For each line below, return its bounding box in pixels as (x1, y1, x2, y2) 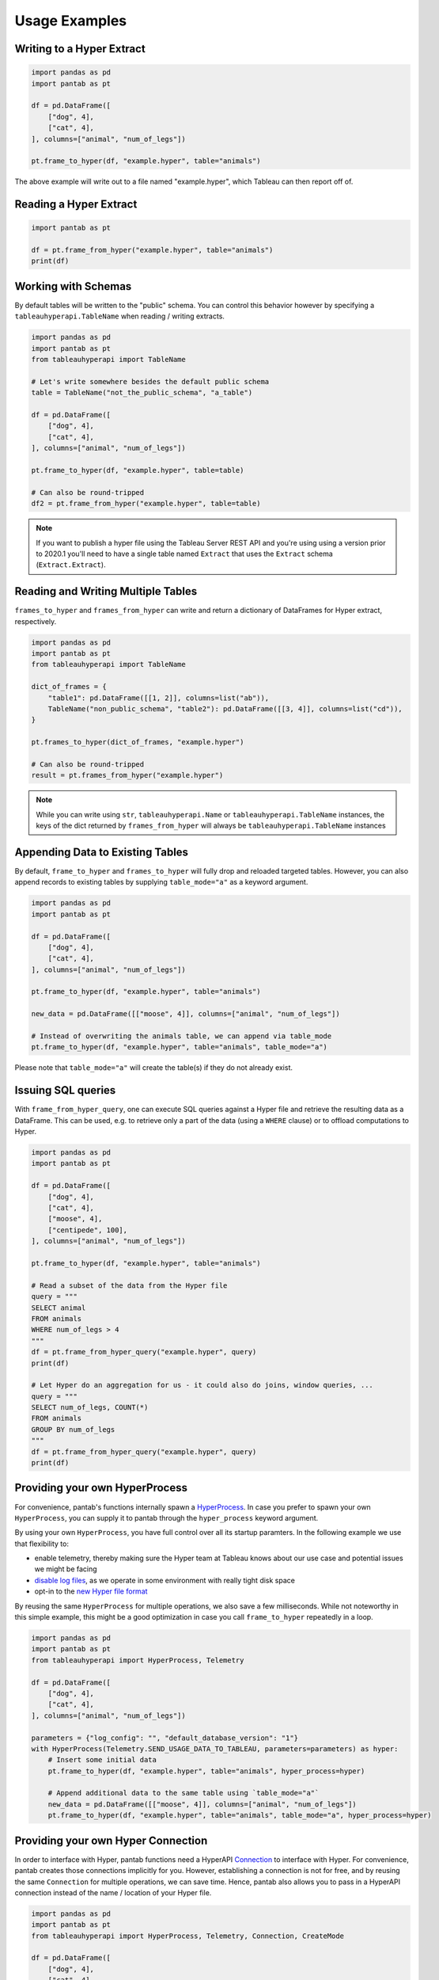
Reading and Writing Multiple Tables (14, 584, 198, 598)
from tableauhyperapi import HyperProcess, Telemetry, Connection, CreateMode (31, 1931, 344, 1940)
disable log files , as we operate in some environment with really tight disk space (34, 1575, 296, 1585)
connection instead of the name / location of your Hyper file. (14, 1887, 212, 1897)
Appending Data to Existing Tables (14, 845, 189, 859)
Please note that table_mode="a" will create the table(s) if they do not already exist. (14, 1063, 293, 1072)
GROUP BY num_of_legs (31, 1425, 115, 1434)
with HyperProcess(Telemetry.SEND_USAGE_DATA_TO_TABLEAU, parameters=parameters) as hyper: (31, 1744, 399, 1753)
